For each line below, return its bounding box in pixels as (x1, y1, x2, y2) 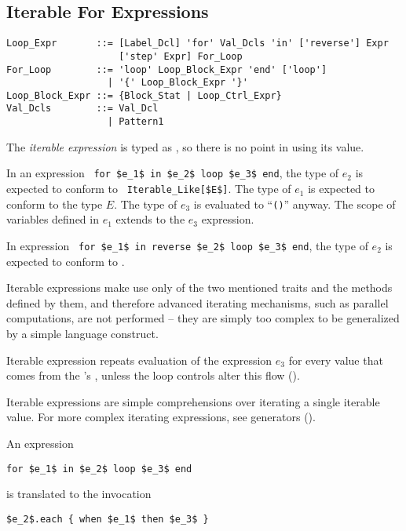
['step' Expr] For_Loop (119, 50, 243, 62)
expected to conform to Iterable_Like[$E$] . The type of (6, 180, 291, 197)
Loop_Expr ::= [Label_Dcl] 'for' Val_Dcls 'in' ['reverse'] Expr (6, 38, 389, 49)
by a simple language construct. (6, 325, 159, 341)
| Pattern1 (107, 116, 164, 128)
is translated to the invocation (6, 486, 152, 502)
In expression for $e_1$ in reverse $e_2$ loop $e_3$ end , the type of (6, 237, 368, 253)
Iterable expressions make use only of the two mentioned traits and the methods (6, 279, 393, 296)
